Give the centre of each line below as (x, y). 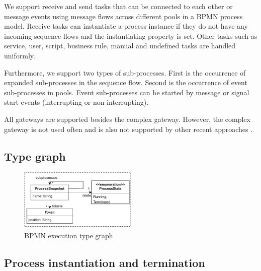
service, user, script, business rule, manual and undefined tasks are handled (120, 46)
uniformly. (20, 55)
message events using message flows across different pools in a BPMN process (123, 16)
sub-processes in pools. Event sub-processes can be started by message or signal (127, 92)
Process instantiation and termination (105, 262)
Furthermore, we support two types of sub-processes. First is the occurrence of (125, 72)
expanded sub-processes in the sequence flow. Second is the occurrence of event (126, 82)
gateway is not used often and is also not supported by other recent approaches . (128, 129)
